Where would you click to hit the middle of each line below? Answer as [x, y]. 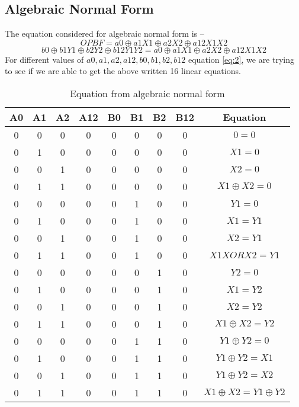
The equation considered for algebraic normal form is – [105, 33]
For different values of [44, 59]
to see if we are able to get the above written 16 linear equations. [123, 71]
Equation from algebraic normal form [147, 93]
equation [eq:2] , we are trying [242, 59]
